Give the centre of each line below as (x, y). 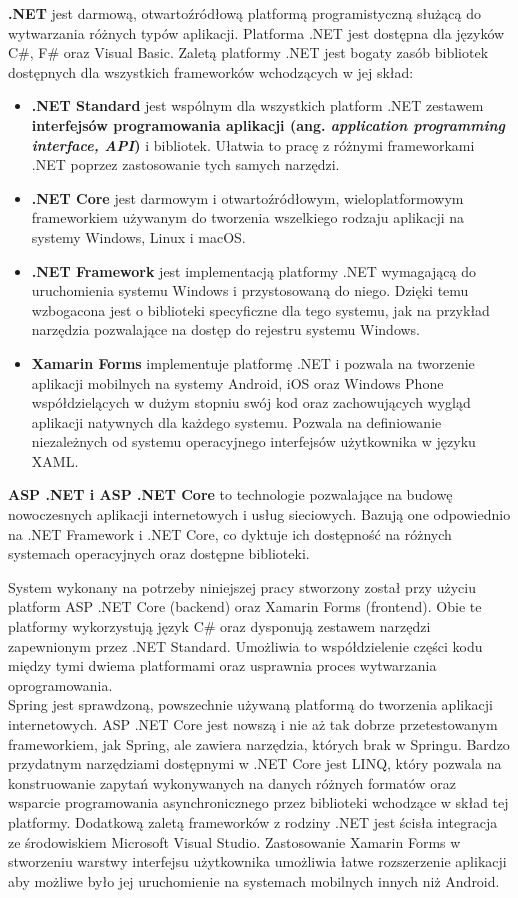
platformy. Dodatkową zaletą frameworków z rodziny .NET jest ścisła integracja (253, 821)
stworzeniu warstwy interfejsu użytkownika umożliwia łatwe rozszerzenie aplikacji (257, 861)
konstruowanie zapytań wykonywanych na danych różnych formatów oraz (232, 782)
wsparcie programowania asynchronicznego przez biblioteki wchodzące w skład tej (258, 802)
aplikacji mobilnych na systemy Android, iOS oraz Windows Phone (237, 382)
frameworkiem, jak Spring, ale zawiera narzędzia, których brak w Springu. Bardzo (259, 743)
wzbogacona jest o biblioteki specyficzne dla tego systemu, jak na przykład (260, 309)
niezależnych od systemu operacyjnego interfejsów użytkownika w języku (253, 441)
